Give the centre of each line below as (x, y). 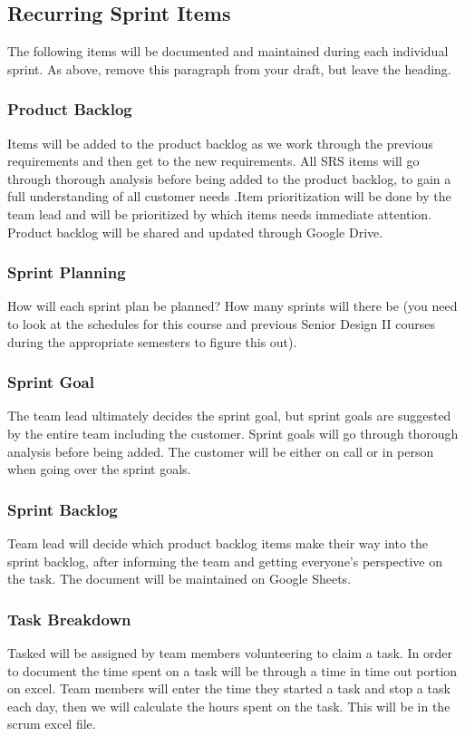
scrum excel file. (52, 724)
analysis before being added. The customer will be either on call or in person (221, 451)
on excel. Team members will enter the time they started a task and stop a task (229, 688)
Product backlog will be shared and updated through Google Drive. (195, 232)
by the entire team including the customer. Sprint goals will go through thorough (233, 433)
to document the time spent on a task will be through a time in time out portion (232, 670)
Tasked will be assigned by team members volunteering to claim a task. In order (230, 652)
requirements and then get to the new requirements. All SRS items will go (213, 161)
